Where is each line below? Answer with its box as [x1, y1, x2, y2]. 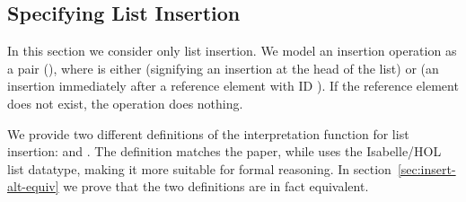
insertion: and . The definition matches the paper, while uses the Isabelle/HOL [7, 142, 442, 161]
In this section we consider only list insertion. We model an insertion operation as [7, 41, 457, 60]
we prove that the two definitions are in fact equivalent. [63, 177, 369, 196]
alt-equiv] [7, 177, 59, 196]
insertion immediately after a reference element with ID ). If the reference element [7, 76, 459, 95]
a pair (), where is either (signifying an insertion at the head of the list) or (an [7, 58, 439, 77]
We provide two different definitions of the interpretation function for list [7, 124, 409, 143]
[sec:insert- [397, 159, 456, 178]
